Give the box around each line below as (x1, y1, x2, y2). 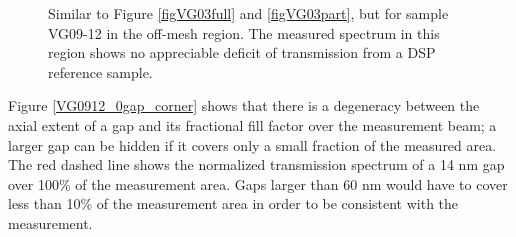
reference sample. (48, 61, 153, 82)
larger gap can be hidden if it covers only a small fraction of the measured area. (8, 134, 497, 155)
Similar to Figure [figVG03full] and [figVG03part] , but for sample (48, 3, 449, 23)
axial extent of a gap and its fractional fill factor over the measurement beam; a (8, 114, 497, 135)
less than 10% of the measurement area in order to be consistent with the (8, 193, 459, 214)
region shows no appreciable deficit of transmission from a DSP (48, 42, 436, 63)
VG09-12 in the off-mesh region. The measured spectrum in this (48, 22, 440, 43)
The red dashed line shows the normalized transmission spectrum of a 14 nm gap (8, 154, 505, 175)
